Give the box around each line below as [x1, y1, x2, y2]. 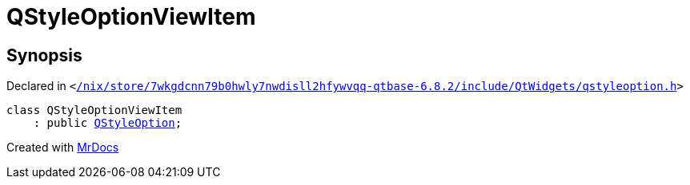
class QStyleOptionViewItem [6, 104, 183, 117]
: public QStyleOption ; [33, 116, 183, 130]
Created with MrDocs [6, 140, 119, 155]
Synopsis [6, 45, 82, 65]
